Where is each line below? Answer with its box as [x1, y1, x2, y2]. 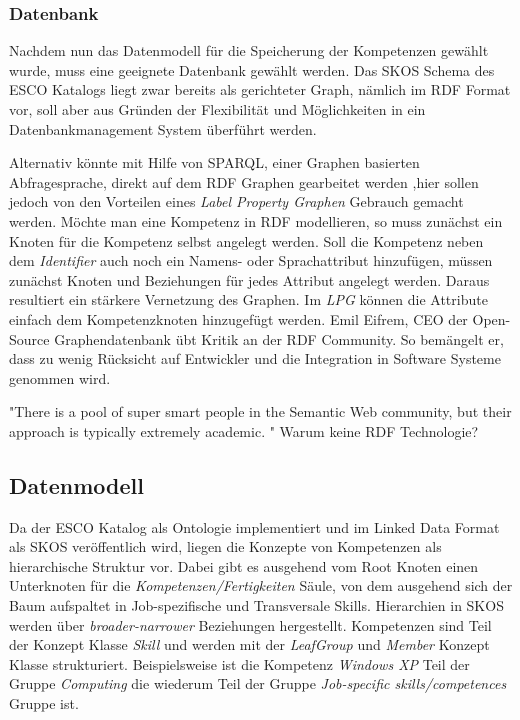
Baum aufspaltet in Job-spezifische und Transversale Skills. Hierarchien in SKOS [9, 595, 504, 616]
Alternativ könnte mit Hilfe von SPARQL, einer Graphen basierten [9, 152, 420, 173]
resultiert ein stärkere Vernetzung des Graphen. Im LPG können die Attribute [9, 289, 488, 310]
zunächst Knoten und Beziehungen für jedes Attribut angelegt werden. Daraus [9, 269, 490, 290]
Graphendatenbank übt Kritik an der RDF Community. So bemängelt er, [54, 328, 504, 349]
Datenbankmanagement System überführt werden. [9, 118, 317, 139]
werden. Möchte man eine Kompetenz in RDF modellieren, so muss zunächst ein [9, 210, 503, 231]
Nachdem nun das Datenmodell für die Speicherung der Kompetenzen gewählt [9, 40, 489, 61]
